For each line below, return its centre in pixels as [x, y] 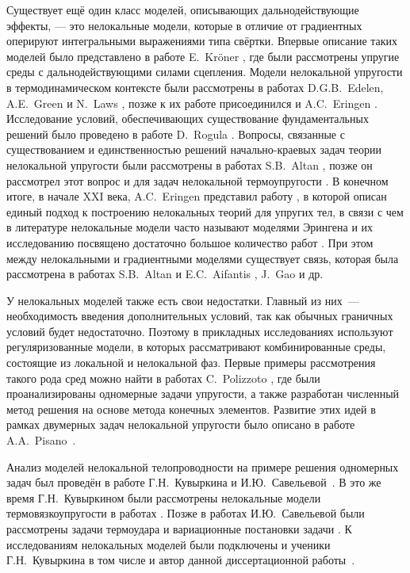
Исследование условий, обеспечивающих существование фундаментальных [188, 118]
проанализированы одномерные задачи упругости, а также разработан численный [203, 393]
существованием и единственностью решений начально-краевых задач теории [194, 149]
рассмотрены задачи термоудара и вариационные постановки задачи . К [179, 529]
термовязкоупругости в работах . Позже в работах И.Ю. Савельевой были [186, 513]
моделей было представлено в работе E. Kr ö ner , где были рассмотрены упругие [203, 56]
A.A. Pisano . [41, 440]
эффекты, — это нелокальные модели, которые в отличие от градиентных [184, 25]
